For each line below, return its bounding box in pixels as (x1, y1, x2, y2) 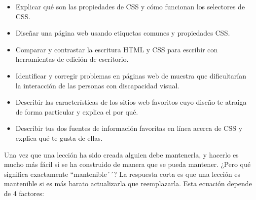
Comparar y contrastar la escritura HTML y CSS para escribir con (15, 44, 218, 54)
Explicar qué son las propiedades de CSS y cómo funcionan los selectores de (15, 1, 245, 11)
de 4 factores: (4, 188, 44, 198)
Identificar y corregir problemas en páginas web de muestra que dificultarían (15, 70, 246, 80)
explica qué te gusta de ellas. (15, 132, 103, 143)
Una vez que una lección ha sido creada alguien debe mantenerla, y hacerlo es (4, 149, 239, 160)
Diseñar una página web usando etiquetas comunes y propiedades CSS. (15, 28, 230, 38)
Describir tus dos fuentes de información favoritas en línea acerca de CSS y (15, 123, 243, 133)
